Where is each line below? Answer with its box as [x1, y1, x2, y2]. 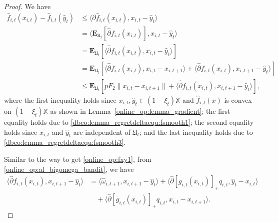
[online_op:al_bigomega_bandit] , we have [4, 163, 134, 174]
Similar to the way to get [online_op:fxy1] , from [4, 153, 151, 164]
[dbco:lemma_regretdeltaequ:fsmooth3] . [4, 137, 126, 147]
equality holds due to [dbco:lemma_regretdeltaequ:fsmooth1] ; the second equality [4, 116, 254, 127]
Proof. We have [4, 1, 51, 11]
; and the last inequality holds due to [139, 126, 253, 137]
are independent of [73, 126, 130, 137]
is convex [224, 94, 252, 105]
